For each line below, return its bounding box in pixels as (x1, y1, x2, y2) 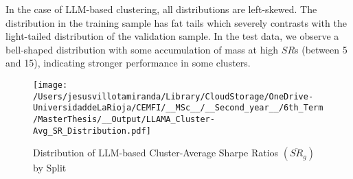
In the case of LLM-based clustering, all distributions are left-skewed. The (5, 2, 317, 16)
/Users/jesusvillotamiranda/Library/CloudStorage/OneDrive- (33, 91, 314, 102)
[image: (33, 80, 68, 90)
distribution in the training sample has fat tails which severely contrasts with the (5, 15, 347, 29)
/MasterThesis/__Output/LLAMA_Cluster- (33, 114, 215, 124)
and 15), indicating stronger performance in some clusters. (5, 56, 251, 70)
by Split (33, 160, 67, 175)
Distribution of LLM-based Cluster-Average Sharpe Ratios (33, 145, 279, 160)
